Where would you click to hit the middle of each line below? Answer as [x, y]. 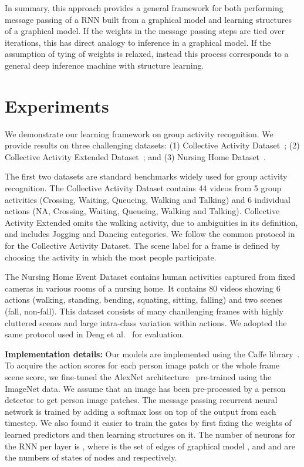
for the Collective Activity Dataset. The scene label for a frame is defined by [142, 246]
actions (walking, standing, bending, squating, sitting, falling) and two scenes [144, 300]
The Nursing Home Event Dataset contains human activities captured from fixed [150, 277]
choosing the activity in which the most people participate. [111, 257]
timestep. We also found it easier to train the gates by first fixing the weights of [148, 423]
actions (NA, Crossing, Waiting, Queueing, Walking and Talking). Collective [142, 211]
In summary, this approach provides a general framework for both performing [144, 8]
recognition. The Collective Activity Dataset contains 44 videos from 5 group [143, 188]
